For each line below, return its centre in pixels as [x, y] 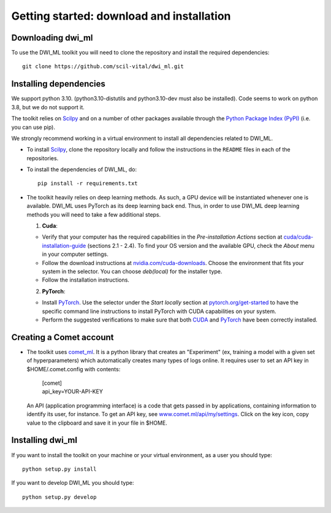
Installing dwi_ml [44, 440]
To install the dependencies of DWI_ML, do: [82, 169]
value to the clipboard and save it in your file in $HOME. [97, 423]
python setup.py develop [59, 497]
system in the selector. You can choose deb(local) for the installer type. [132, 271]
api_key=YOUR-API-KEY [73, 391]
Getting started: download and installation [121, 16]
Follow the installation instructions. [86, 280]
